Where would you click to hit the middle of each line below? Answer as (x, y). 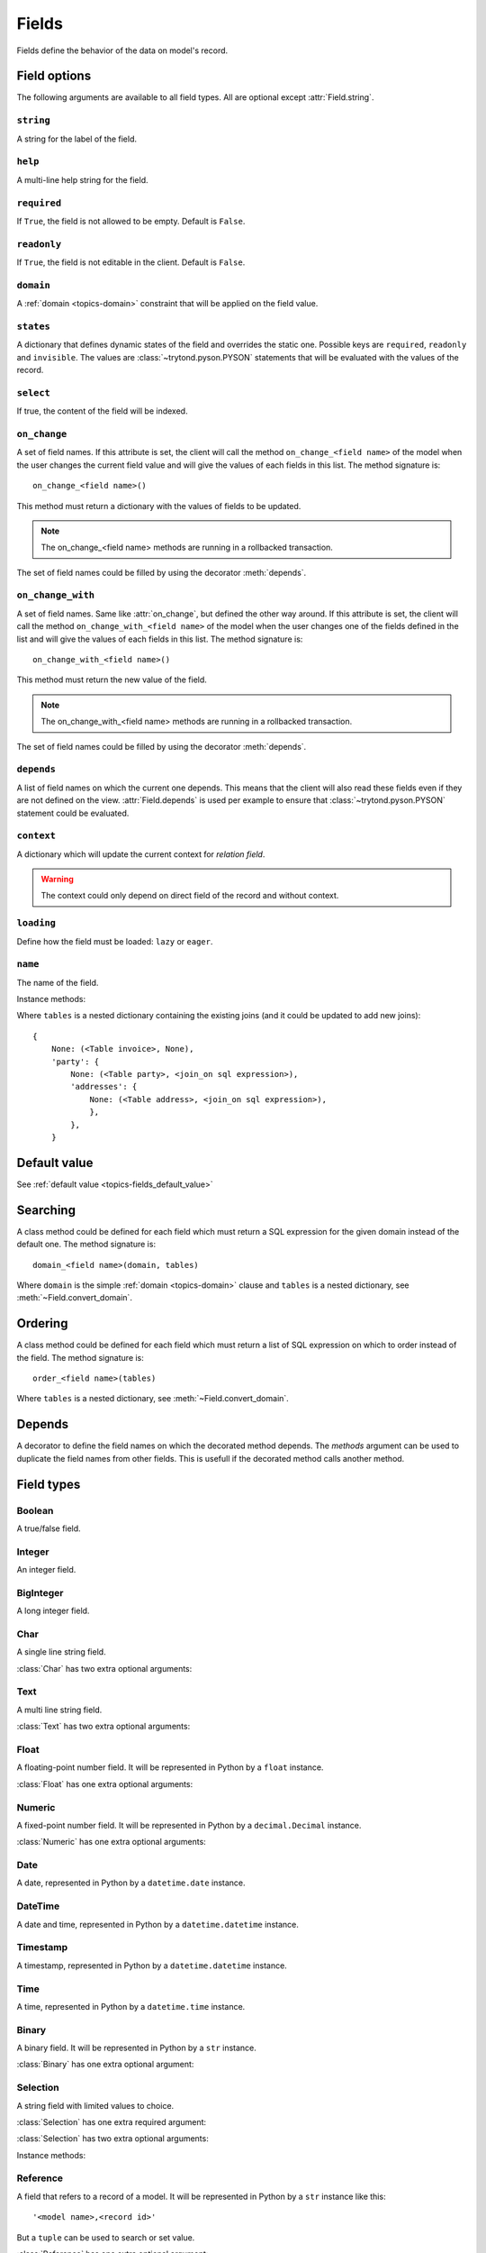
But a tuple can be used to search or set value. (106, 2237)
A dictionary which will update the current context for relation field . (141, 854)
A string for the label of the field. (77, 139)
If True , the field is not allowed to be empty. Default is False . (131, 221)
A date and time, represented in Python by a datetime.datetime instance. (157, 1924)
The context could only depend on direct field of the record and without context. (190, 896)
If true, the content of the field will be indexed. (102, 411)
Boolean (35, 1510)
